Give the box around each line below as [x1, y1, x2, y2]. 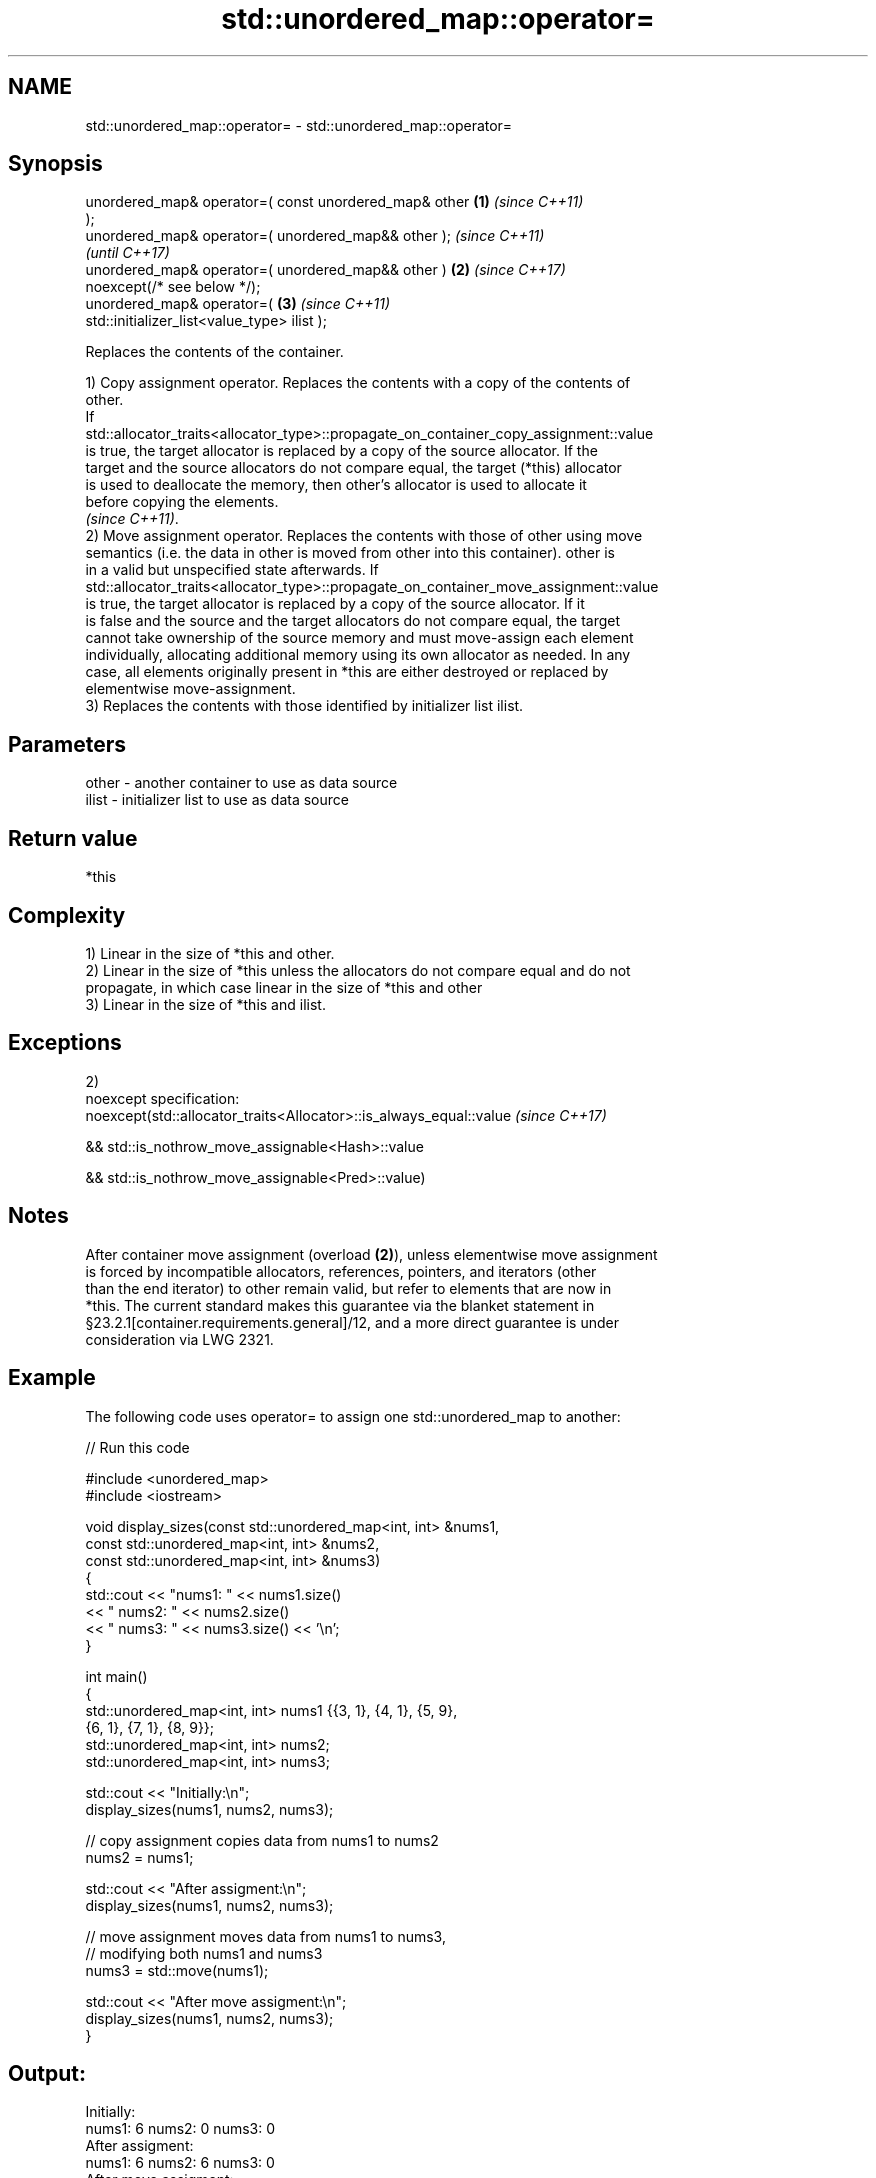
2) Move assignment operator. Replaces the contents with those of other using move [85, 527, 643, 545]
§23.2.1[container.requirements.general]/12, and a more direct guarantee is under [85, 1313, 619, 1331]
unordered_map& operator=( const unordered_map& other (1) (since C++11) [85, 193, 584, 211]
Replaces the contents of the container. [85, 343, 344, 361]
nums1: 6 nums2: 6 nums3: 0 [85, 2154, 275, 2172]
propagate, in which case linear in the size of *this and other [85, 978, 483, 996]
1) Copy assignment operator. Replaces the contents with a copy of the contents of [85, 374, 631, 392]
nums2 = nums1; [85, 1848, 194, 1866]
